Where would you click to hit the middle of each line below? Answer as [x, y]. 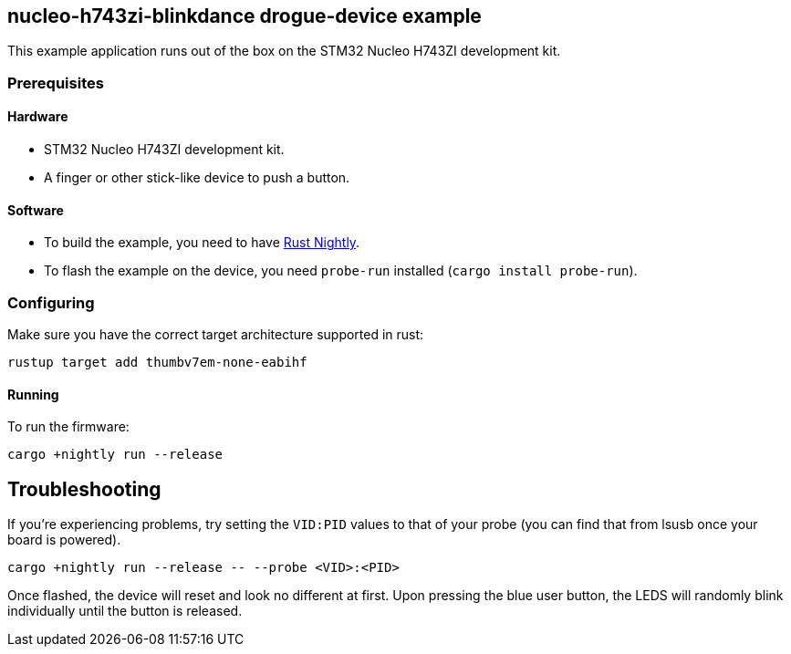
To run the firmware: [68, 427]
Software [36, 210]
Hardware [38, 117]
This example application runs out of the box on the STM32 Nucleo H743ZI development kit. [284, 51]
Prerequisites [56, 83]
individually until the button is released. [125, 611]
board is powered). [64, 540]
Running [33, 394]
